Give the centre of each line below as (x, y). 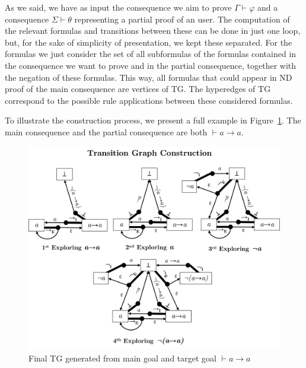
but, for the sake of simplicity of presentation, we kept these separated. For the (149, 42)
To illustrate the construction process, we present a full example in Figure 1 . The (153, 120)
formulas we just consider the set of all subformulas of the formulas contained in (151, 54)
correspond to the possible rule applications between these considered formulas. (149, 100)
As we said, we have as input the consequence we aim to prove (118, 7)
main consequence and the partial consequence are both (106, 131)
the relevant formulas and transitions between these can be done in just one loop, (153, 31)
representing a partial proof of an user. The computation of (182, 19)
